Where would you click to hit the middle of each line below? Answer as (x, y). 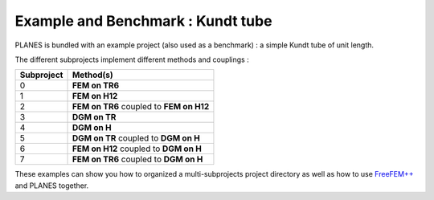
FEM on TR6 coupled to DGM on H (137, 159)
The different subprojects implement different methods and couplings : (132, 59)
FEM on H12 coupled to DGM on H (137, 149)
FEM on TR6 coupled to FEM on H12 (141, 107)
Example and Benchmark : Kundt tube (143, 21)
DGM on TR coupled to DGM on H (136, 138)
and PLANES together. (52, 186)
